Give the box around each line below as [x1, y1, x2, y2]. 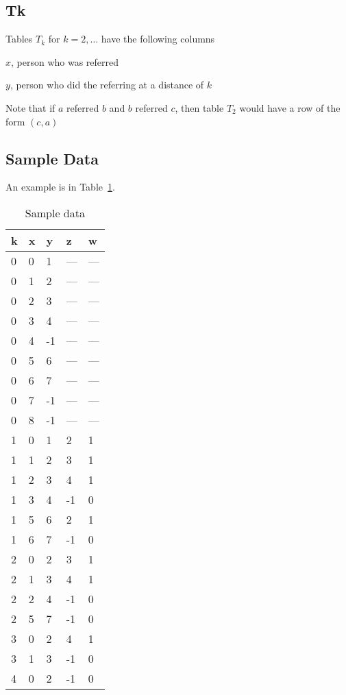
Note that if [5, 100, 55, 114]
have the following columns [101, 32, 215, 46]
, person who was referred [11, 54, 119, 69]
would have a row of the [239, 100, 341, 114]
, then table [175, 100, 224, 114]
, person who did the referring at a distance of [10, 77, 204, 92]
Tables [5, 32, 33, 46]
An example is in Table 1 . [5, 180, 115, 194]
